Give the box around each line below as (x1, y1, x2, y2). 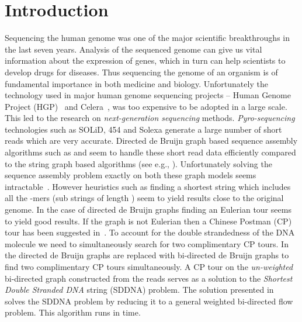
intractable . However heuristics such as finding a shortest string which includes (5, 180, 291, 192)
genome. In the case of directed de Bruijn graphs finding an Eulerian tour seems (5, 203, 291, 216)
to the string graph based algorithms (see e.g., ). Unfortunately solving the (5, 157, 272, 169)
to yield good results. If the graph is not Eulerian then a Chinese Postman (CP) (5, 214, 292, 227)
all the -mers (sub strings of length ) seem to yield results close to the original (5, 192, 284, 204)
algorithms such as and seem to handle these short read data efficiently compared (5, 146, 296, 158)
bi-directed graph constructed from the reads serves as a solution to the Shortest (5, 272, 293, 284)
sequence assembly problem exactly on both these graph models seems (5, 169, 256, 181)
